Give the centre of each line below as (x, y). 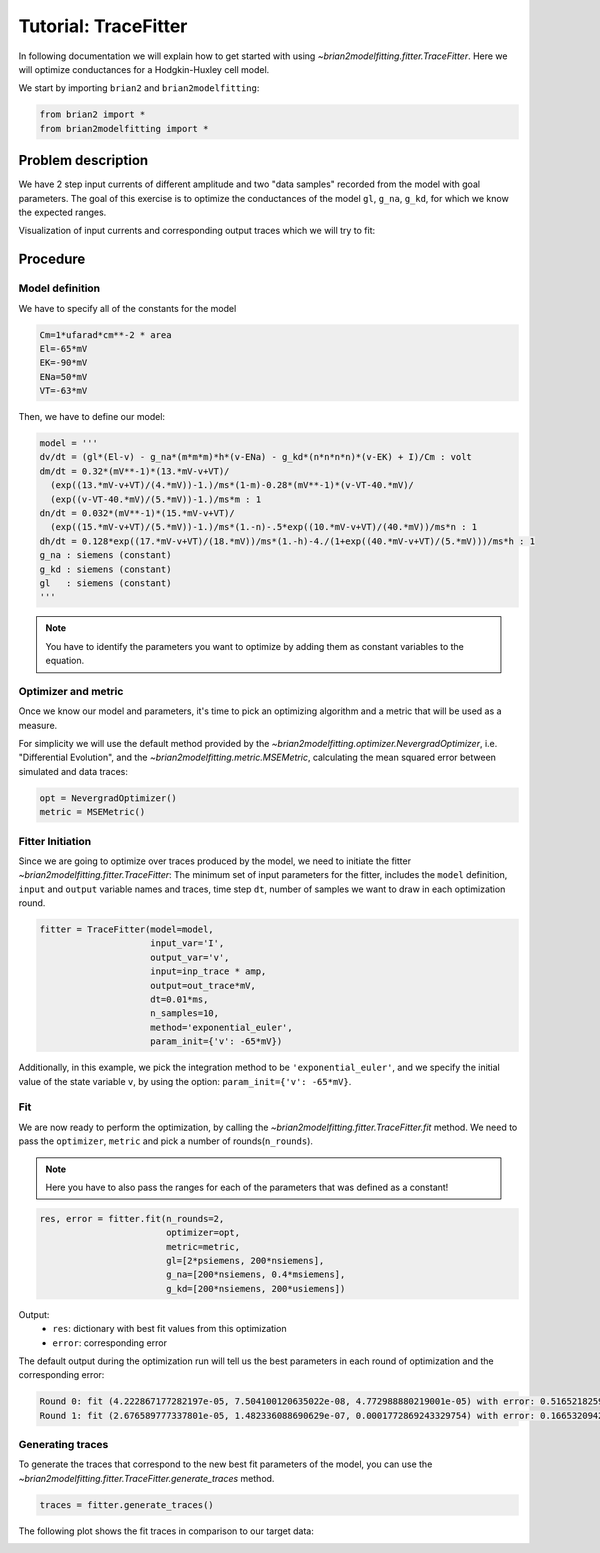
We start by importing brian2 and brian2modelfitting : (139, 88)
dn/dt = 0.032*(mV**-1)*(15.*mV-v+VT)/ (137, 513)
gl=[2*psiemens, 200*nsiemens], (245, 1261)
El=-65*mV (63, 348)
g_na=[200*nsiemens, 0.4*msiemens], (255, 1274)
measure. (38, 725)
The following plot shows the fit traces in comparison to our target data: (166, 1531)
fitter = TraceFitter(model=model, (126, 929)
